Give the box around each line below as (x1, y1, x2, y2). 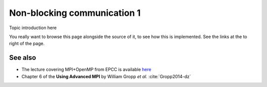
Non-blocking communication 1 (9, 7, 141, 18)
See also (9, 53, 37, 62)
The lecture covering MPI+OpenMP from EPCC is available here (21, 67, 152, 73)
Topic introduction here (9, 25, 57, 31)
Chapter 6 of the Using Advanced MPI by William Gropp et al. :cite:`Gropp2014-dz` (21, 73, 191, 79)
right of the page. (9, 41, 45, 46)
